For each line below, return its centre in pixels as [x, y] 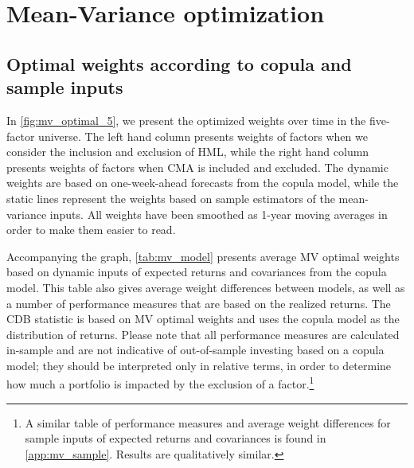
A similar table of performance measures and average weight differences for [208, 422]
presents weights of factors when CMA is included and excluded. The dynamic [197, 167]
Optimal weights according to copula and [179, 63]
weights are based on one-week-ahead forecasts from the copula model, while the [203, 183]
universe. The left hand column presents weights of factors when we [203, 136]
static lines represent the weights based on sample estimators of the [171, 198]
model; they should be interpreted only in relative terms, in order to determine [199, 365]
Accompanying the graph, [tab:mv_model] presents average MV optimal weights [203, 256]
